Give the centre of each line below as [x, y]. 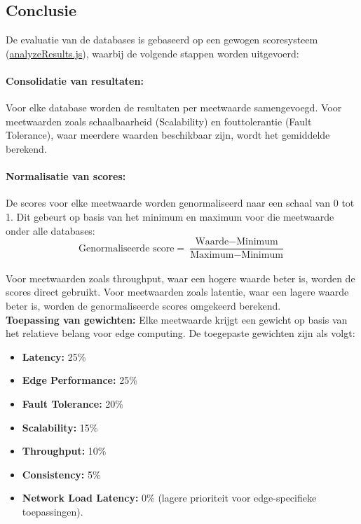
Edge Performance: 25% [80, 380]
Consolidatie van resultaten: [75, 80]
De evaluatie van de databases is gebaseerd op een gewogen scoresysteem [162, 40]
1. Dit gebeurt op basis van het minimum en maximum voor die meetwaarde [170, 216]
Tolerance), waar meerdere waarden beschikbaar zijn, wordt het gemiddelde [168, 135]
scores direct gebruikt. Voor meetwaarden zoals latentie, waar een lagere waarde [177, 292]
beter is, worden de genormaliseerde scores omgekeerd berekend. [143, 305]
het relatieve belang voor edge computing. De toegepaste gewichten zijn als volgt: [180, 333]
